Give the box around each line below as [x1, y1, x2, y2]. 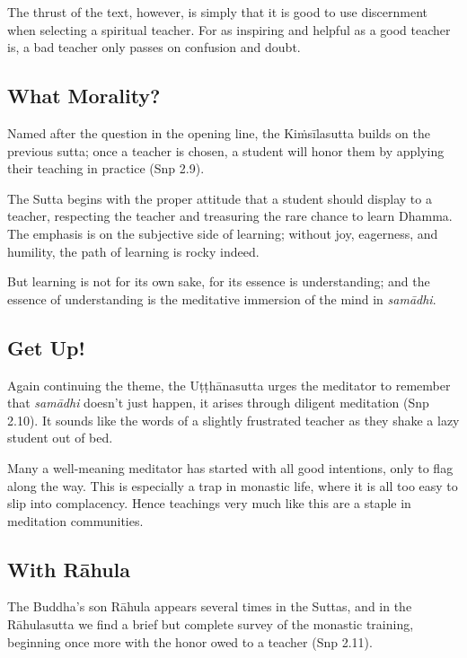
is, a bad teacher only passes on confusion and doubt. [7, 38, 301, 57]
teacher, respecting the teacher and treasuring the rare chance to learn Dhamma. [7, 206, 453, 225]
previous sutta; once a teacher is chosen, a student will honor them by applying [7, 141, 445, 160]
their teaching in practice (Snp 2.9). [7, 159, 205, 178]
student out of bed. [7, 428, 113, 447]
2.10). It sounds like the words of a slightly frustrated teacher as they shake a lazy [7, 410, 460, 429]
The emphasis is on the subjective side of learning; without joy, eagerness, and [7, 224, 438, 242]
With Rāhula [7, 555, 130, 583]
